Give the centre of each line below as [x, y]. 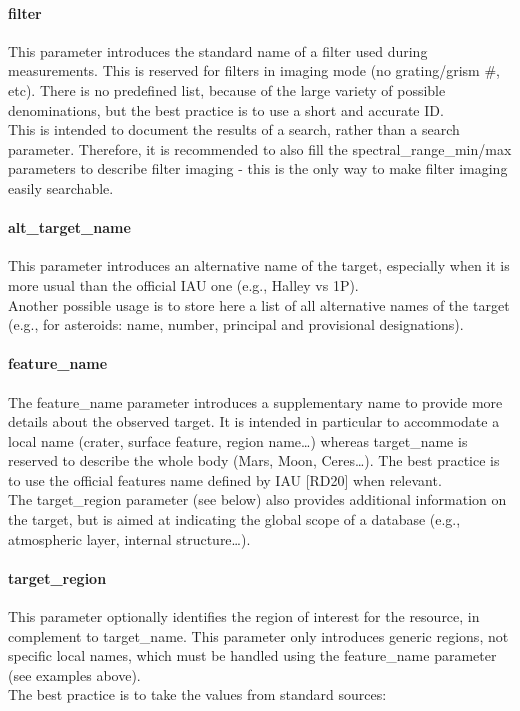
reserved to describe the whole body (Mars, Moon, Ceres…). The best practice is [254, 460]
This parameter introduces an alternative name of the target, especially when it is [259, 265]
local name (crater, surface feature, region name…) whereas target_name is [238, 440]
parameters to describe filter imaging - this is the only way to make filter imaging [258, 168]
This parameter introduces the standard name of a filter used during [218, 50]
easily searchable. [61, 187]
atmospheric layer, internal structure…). [129, 538]
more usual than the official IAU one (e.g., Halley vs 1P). [183, 284]
